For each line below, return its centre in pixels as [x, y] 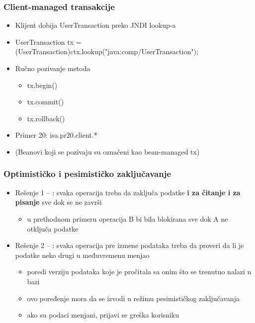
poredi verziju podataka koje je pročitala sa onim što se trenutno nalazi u [139, 272]
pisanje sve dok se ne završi [58, 202]
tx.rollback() [46, 118]
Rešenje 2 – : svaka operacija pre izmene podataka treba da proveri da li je [129, 245]
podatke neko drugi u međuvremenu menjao [82, 255]
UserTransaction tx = [48, 41]
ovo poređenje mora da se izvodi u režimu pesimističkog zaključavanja [133, 298]
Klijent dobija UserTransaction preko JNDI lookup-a [95, 25]
